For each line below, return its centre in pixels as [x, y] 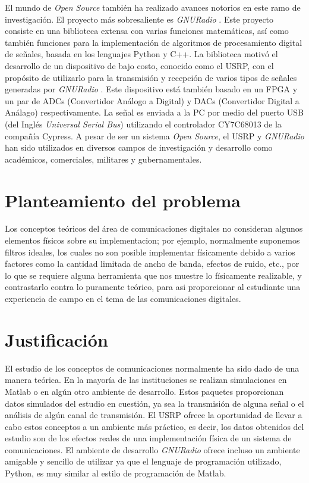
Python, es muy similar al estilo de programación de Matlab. [116, 473]
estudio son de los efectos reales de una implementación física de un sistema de [148, 438]
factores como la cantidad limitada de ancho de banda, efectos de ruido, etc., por [152, 264]
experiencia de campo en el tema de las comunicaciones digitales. [123, 298]
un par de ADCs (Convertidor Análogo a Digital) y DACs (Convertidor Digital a [152, 100]
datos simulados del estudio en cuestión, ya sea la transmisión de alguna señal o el [154, 403]
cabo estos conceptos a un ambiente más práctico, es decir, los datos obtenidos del [154, 426]
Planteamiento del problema [123, 200]
